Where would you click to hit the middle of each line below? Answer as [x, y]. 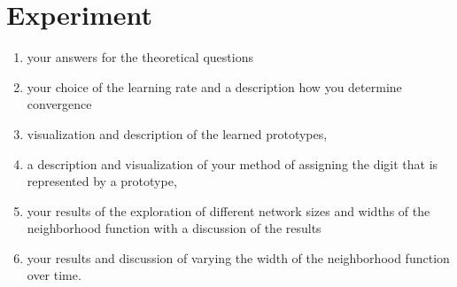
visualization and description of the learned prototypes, [177, 133]
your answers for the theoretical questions [140, 57]
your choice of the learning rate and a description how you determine [214, 86]
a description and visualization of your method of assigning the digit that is [232, 163]
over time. [54, 275]
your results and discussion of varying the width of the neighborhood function [238, 257]
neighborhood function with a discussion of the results [174, 228]
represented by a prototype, [102, 181]
